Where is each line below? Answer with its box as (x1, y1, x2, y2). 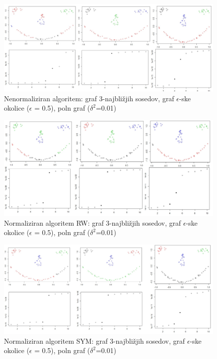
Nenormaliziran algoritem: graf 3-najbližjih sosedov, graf (4, 93, 174, 103)
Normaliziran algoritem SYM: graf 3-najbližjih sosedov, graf (4, 335, 185, 346)
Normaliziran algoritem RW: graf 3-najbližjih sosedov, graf (4, 217, 181, 228)
